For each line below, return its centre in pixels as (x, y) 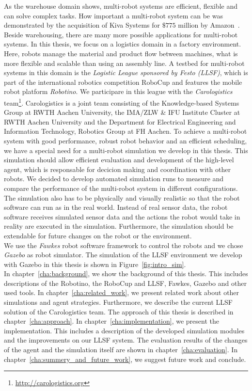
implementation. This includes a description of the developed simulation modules (124, 330)
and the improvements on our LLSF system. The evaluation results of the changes (126, 340)
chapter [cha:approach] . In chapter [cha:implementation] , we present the (112, 321)
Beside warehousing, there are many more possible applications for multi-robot (121, 34)
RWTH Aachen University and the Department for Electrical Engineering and (120, 121)
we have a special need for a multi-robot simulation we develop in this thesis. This (126, 150)
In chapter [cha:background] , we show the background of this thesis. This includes (126, 274)
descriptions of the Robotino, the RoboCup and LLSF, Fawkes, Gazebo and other (125, 283)
